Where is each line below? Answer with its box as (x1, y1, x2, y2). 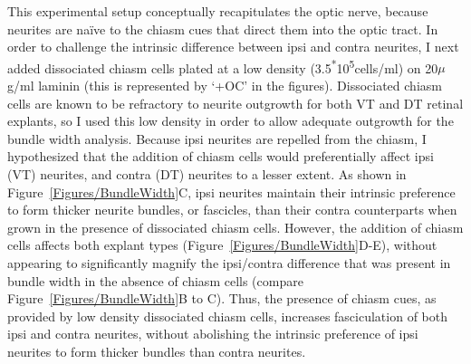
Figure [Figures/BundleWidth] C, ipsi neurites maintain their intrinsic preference (7, 182, 456, 201)
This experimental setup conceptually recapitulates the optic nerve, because (7, 2, 428, 20)
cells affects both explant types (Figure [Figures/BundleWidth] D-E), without (7, 235, 437, 254)
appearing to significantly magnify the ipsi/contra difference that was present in (7, 253, 451, 272)
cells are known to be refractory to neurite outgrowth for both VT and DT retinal (7, 93, 464, 112)
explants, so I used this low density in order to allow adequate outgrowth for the (7, 111, 454, 130)
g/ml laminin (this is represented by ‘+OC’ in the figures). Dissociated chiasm (7, 76, 442, 95)
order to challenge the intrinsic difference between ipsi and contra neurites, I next (7, 37, 459, 56)
